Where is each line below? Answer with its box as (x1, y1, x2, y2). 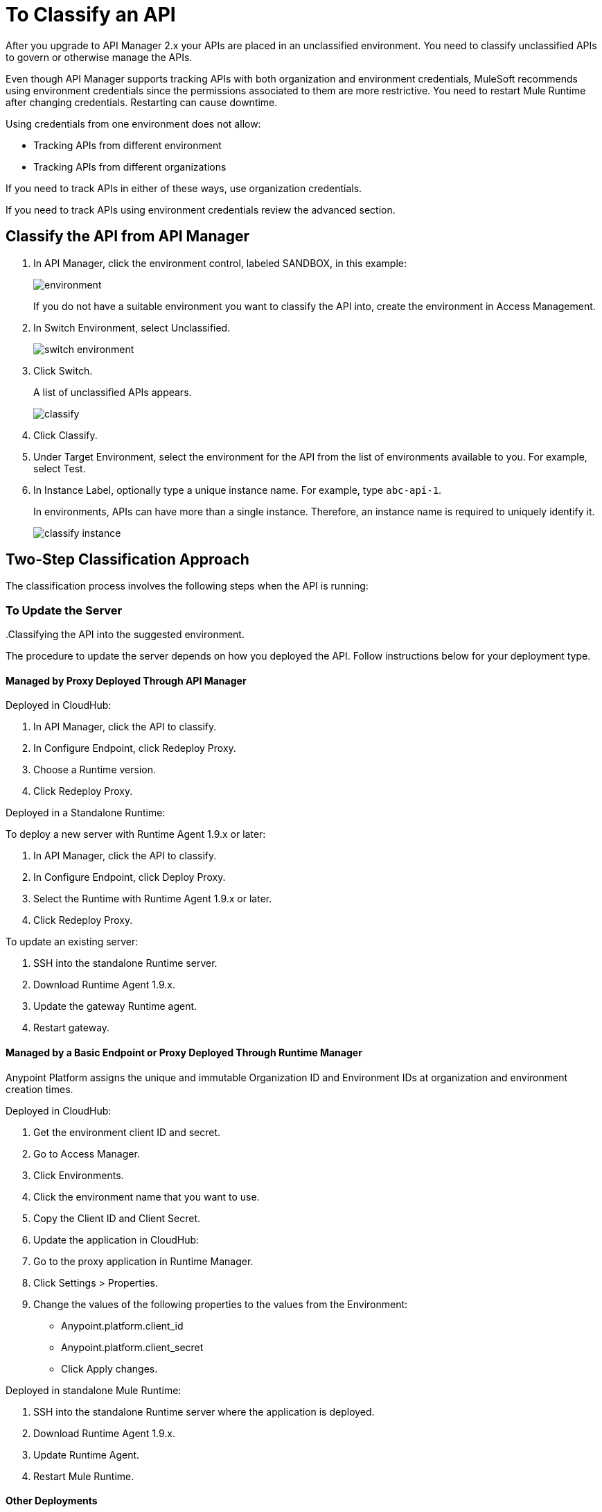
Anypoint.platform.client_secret (61, 1341, 204, 1353)
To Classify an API (6, 3, 176, 26)
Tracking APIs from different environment (33, 139, 222, 151)
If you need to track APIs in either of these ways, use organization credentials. (6, 182, 362, 194)
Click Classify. (33, 429, 98, 441)
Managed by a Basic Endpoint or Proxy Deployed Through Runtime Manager (6, 1047, 362, 1059)
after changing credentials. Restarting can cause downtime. (6, 96, 278, 108)
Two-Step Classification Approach (6, 551, 249, 569)
